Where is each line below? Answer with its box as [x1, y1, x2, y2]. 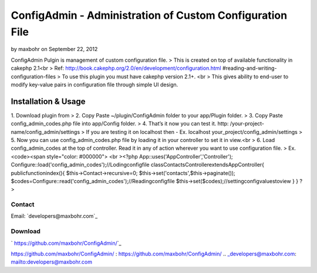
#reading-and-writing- [222, 65, 277, 72]
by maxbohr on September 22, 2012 [11, 46, 98, 53]
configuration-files [11, 73, 56, 80]
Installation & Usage [11, 96, 86, 106]
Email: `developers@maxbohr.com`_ [11, 213, 98, 220]
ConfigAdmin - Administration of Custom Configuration [11, 9, 288, 22]
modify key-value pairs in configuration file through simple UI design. [11, 81, 178, 88]
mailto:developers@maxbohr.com [11, 258, 92, 265]
